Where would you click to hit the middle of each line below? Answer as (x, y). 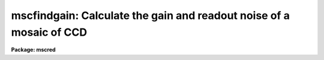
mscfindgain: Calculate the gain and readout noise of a (151, 15)
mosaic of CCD (49, 32)
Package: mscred (34, 50)
